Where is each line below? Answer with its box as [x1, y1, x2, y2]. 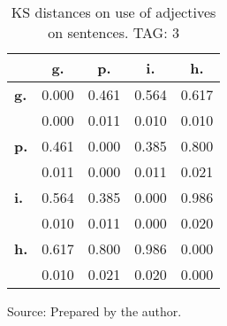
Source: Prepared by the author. [7, 302, 182, 320]
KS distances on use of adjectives [11, 2, 216, 22]
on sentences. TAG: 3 [48, 22, 179, 43]
